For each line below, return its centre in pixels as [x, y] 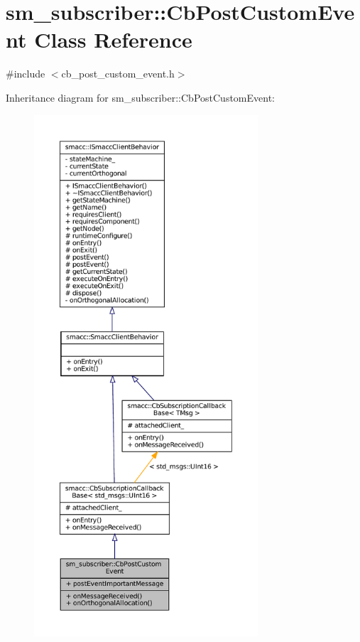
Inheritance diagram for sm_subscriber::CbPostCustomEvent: [140, 97]
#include [26, 74]
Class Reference [113, 39]
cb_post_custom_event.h [118, 74]
